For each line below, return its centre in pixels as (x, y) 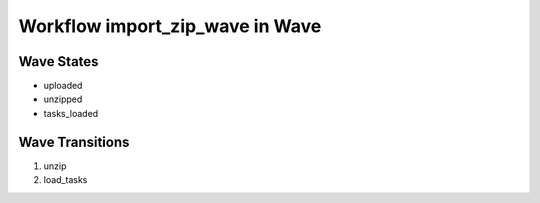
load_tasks (65, 180)
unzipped (63, 99)
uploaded (63, 86)
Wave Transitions (74, 141)
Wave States (58, 61)
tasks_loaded (71, 113)
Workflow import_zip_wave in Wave (170, 26)
